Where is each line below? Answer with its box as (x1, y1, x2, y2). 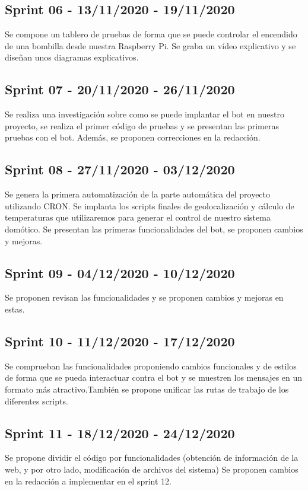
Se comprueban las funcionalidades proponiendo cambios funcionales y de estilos (5, 359, 297, 372)
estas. (5, 302, 25, 315)
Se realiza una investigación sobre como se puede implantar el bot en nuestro (5, 108, 284, 120)
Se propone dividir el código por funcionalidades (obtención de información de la (5, 451, 299, 464)
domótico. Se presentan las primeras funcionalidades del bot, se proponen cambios (5, 222, 303, 235)
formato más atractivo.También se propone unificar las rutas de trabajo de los (5, 382, 289, 395)
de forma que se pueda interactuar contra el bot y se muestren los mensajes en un (5, 371, 303, 384)
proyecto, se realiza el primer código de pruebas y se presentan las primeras (5, 119, 279, 132)
